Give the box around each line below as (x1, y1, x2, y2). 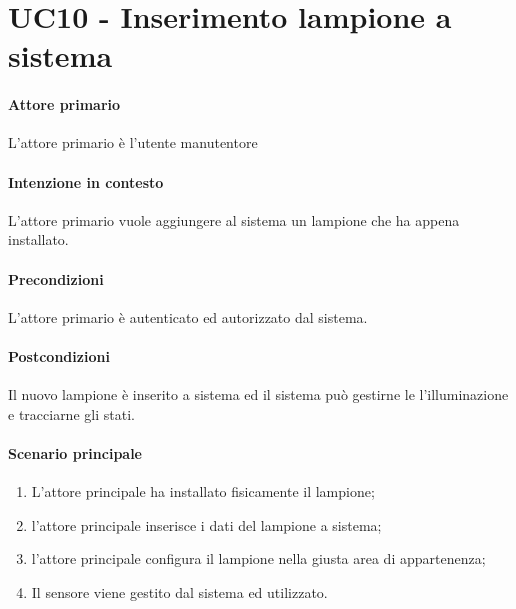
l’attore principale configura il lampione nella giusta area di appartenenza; (31, 548, 486, 569)
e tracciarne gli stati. (8, 403, 135, 424)
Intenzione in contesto (8, 171, 164, 192)
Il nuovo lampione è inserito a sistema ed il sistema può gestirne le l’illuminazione (8, 384, 509, 405)
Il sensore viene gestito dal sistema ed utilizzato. (31, 581, 328, 602)
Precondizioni (8, 268, 104, 289)
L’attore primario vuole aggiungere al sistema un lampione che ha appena (8, 209, 460, 230)
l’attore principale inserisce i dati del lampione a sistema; (31, 514, 382, 535)
